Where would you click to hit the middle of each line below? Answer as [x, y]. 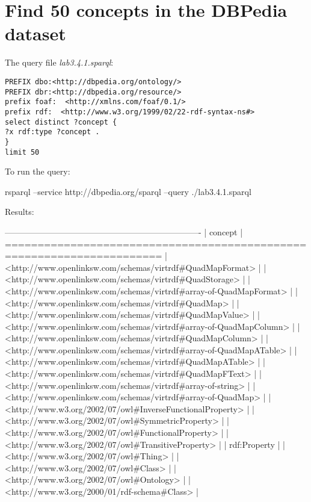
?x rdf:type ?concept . [52, 132]
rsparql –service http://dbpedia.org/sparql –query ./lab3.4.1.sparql [128, 191]
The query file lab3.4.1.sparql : [59, 62]
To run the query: [38, 171]
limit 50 [22, 152]
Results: [20, 212]
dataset [35, 33]
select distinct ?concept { [61, 122]
